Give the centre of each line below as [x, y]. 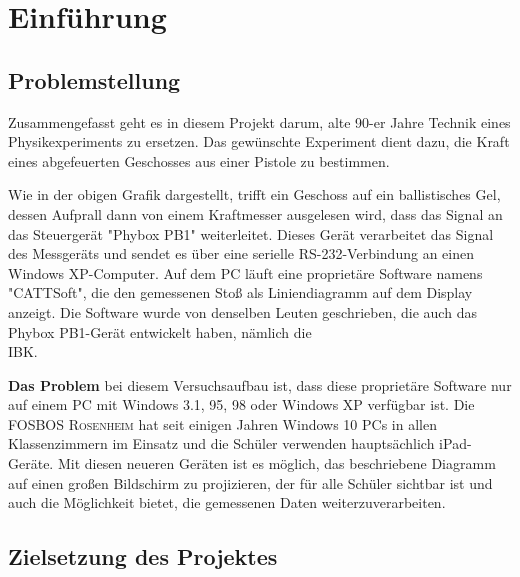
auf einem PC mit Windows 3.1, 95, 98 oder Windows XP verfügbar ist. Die [241, 404]
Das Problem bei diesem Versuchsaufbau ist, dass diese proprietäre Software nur [260, 384]
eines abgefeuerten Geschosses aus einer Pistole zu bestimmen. [199, 160]
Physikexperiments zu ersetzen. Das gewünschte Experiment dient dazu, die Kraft [259, 141]
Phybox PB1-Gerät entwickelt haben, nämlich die [160, 331]
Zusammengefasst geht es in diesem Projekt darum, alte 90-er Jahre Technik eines [259, 121]
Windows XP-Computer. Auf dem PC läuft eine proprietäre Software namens [245, 272]
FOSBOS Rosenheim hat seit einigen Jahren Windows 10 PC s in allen [222, 423]
